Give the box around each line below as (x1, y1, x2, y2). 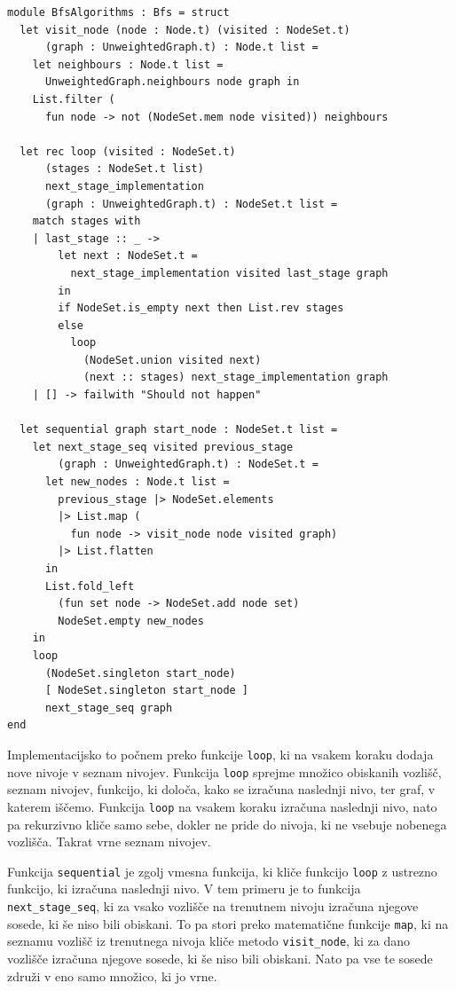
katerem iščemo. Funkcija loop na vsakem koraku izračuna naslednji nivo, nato (7, 797, 437, 815)
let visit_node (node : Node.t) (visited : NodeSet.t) (20, 23, 350, 36)
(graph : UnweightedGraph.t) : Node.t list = (44, 41, 318, 54)
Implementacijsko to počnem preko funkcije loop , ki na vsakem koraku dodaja (7, 744, 434, 763)
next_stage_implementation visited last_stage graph (70, 266, 389, 279)
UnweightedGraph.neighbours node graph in (44, 75, 300, 89)
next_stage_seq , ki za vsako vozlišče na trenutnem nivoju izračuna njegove (7, 896, 419, 915)
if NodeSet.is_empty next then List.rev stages (58, 302, 344, 315)
